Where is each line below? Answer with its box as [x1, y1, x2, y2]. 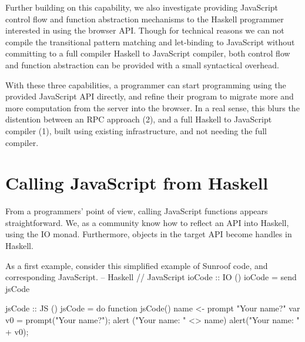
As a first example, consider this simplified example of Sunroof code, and [5, 259, 268, 271]
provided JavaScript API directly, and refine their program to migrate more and [5, 90, 294, 102]
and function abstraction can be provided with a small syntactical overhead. [5, 58, 279, 71]
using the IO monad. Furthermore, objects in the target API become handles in [5, 228, 292, 240]
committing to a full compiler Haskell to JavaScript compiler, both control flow [5, 47, 290, 59]
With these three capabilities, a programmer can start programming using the [5, 78, 286, 91]
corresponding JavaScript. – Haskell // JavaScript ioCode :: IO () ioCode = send [5, 271, 297, 283]
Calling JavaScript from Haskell [5, 171, 269, 195]
